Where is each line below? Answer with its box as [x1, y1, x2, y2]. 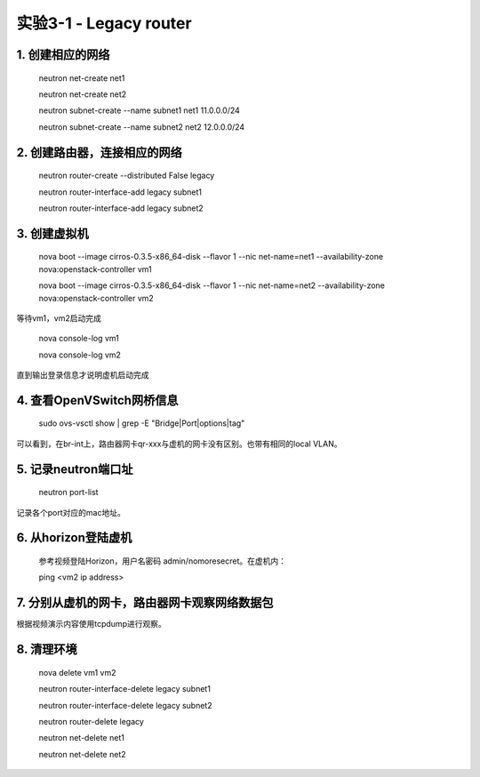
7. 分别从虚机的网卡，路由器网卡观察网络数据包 [16, 596, 274, 611]
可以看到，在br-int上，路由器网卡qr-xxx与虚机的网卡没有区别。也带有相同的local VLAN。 [16, 438, 342, 449]
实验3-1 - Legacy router [16, 13, 192, 33]
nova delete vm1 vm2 [38, 667, 116, 677]
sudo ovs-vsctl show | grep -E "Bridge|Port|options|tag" [38, 418, 245, 429]
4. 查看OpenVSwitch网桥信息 [16, 392, 179, 408]
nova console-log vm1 [38, 333, 120, 344]
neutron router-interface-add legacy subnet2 [38, 203, 204, 213]
